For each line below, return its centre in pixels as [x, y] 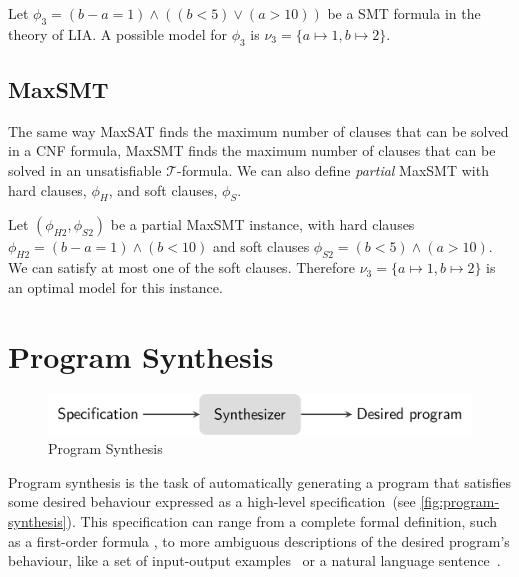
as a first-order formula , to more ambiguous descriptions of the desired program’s [259, 540]
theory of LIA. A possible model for [117, 33]
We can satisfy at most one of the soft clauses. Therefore [181, 267]
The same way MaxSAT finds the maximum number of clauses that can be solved [258, 130]
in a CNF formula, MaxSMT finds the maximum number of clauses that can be [252, 150]
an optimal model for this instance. [115, 286]
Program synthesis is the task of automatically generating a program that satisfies [260, 481]
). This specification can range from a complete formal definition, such [282, 521]
